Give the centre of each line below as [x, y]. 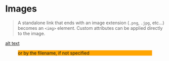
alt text [12, 43]
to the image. [31, 33]
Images [21, 9]
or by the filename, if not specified [54, 53]
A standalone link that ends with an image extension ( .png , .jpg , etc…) [91, 23]
